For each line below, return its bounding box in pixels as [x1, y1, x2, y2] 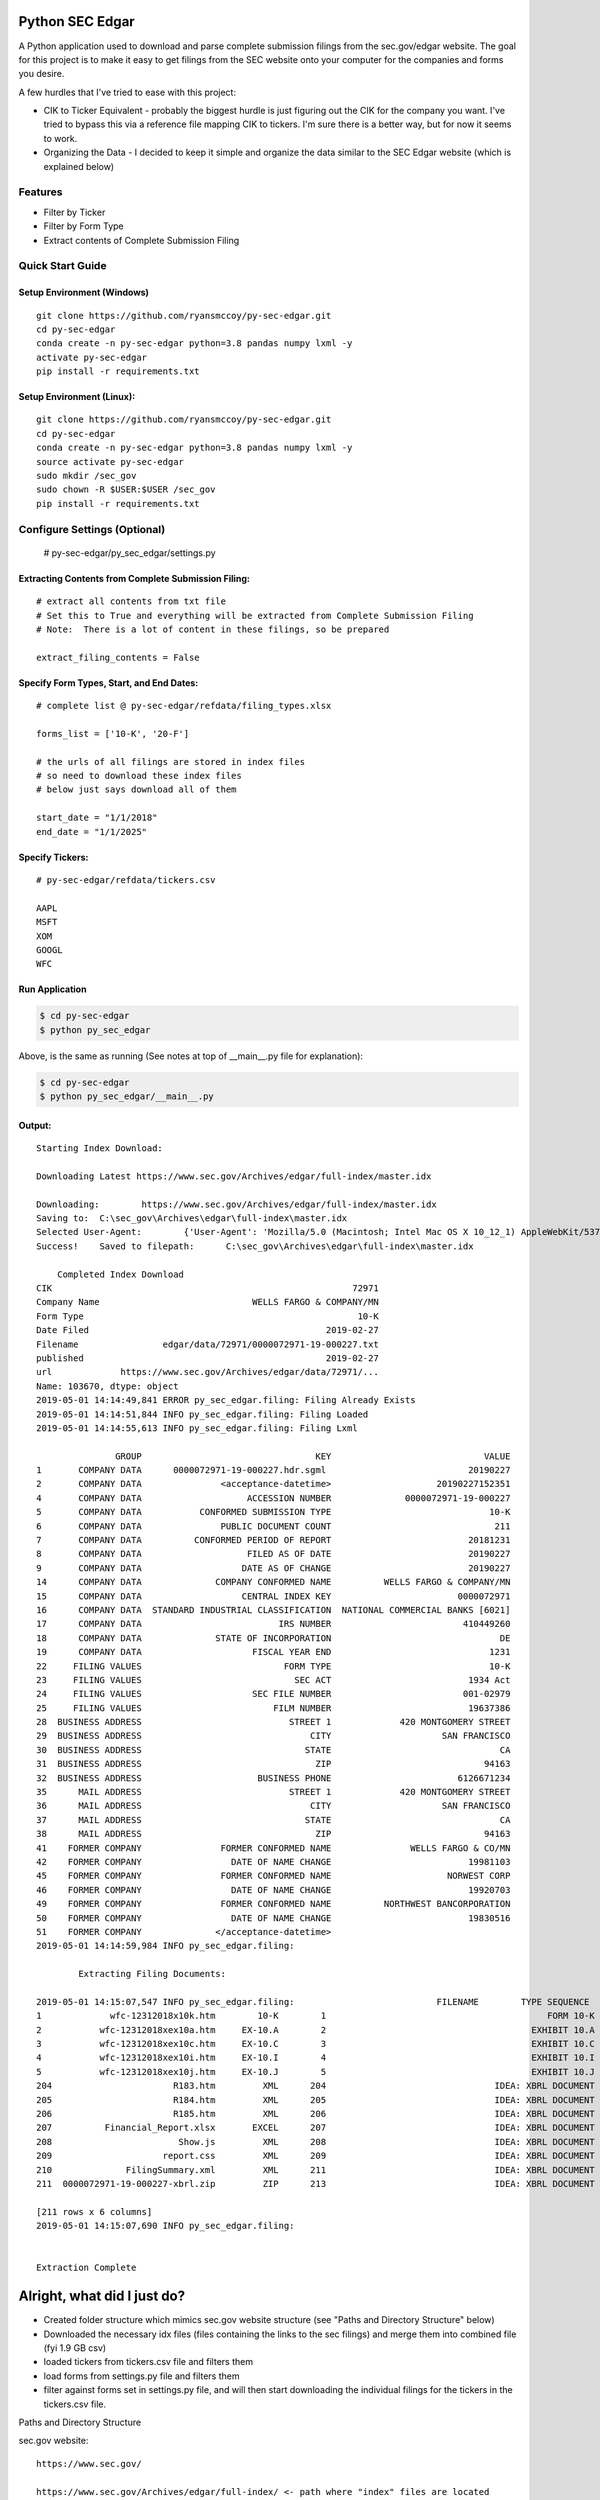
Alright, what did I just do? [18, 2288, 185, 2305]
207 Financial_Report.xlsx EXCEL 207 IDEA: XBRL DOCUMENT [36, 2122, 595, 2134]
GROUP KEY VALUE [115, 1450, 511, 1462]
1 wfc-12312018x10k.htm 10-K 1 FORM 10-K [36, 2010, 595, 2022]
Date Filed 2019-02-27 [36, 1325, 379, 1336]
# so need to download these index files [36, 770, 242, 782]
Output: [18, 1119, 52, 1131]
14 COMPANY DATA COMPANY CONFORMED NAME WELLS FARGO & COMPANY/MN [36, 1576, 511, 1588]
